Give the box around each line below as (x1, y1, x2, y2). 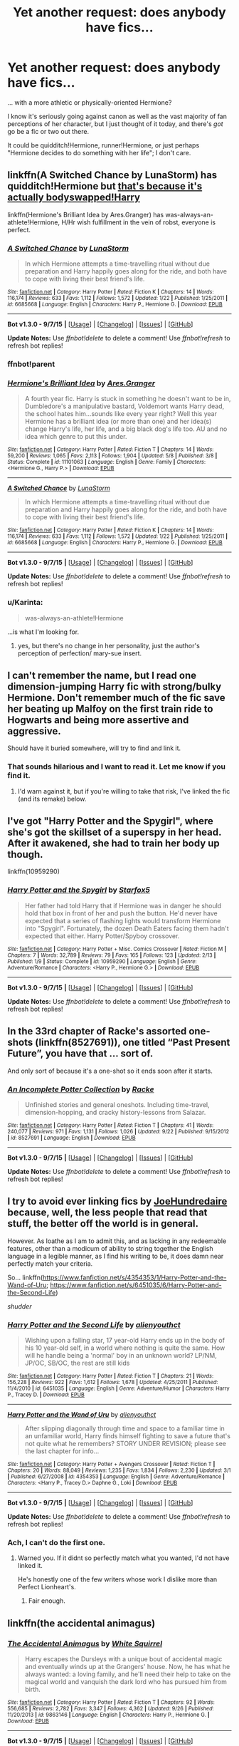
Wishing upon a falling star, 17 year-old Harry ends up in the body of (24, 1336, 225, 1344)
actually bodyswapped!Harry (7, 192, 141, 204)
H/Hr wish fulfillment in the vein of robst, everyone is (61, 218, 216, 227)
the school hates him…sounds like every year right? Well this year (24, 410, 217, 418)
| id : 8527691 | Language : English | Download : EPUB (7, 1134, 137, 1141)
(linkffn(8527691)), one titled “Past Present (34, 1036, 230, 1049)
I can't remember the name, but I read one (7, 669, 197, 681)
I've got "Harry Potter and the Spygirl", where (7, 815, 213, 827)
